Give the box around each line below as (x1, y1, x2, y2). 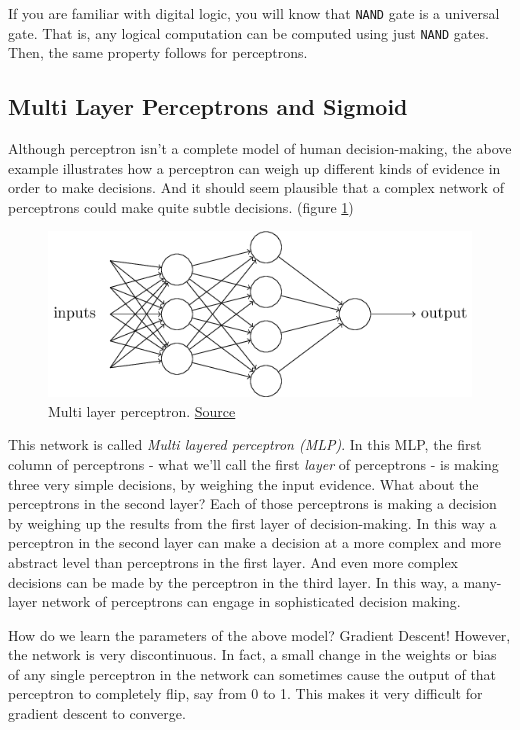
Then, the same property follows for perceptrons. (8, 42, 308, 63)
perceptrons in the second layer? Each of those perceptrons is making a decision (8, 493, 497, 514)
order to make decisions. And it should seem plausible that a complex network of (8, 177, 504, 198)
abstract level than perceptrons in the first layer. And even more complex (8, 551, 459, 572)
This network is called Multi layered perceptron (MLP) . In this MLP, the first (8, 434, 482, 455)
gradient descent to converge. (8, 703, 186, 724)
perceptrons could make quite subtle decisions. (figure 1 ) (8, 196, 354, 217)
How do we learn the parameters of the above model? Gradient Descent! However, (8, 624, 511, 645)
